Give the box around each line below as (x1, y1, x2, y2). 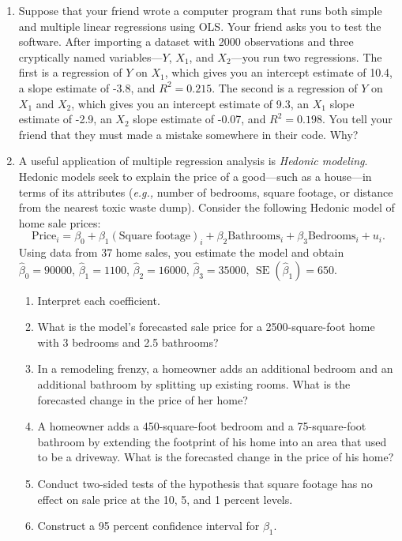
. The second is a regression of (212, 79, 358, 96)
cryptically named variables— (18, 48, 163, 65)
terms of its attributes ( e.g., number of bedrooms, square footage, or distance (18, 183, 393, 200)
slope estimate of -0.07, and (133, 111, 266, 127)
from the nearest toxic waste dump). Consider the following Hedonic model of (18, 199, 395, 216)
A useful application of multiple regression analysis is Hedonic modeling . (18, 152, 368, 169)
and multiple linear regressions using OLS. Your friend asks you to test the (18, 17, 381, 34)
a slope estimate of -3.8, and (18, 79, 156, 96)
